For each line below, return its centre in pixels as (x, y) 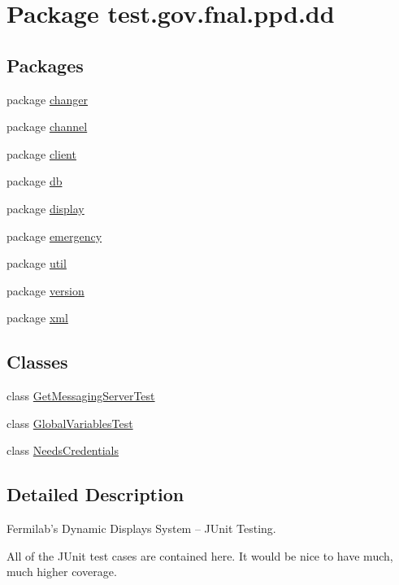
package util (37, 263)
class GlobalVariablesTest (70, 423)
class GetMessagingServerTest (81, 396)
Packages (45, 65)
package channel (47, 127)
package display (46, 208)
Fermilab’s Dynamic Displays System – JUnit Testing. (141, 528)
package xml (37, 318)
